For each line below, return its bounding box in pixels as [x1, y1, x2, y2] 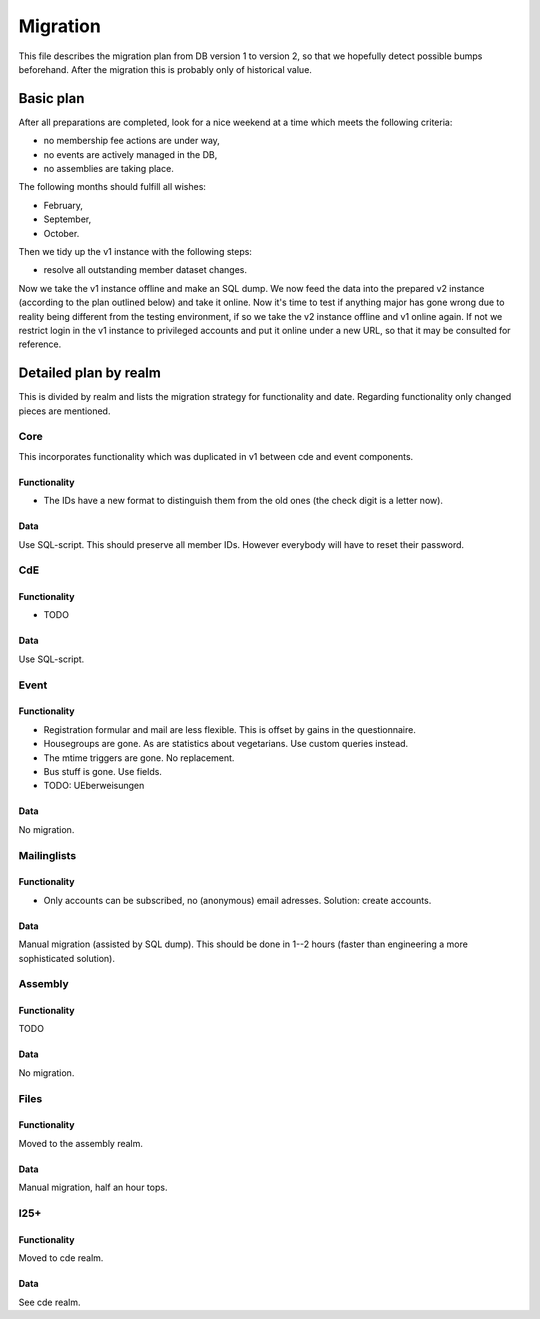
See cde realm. [18, 1296, 81, 1308]
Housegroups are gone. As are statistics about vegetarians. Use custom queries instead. [43, 738, 409, 750]
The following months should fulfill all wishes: [18, 181, 207, 193]
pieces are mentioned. [18, 405, 111, 417]
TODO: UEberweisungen [43, 780, 145, 792]
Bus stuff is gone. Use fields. [43, 766, 162, 777]
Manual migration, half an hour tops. [18, 1181, 168, 1194]
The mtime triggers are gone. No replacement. [43, 751, 235, 764]
